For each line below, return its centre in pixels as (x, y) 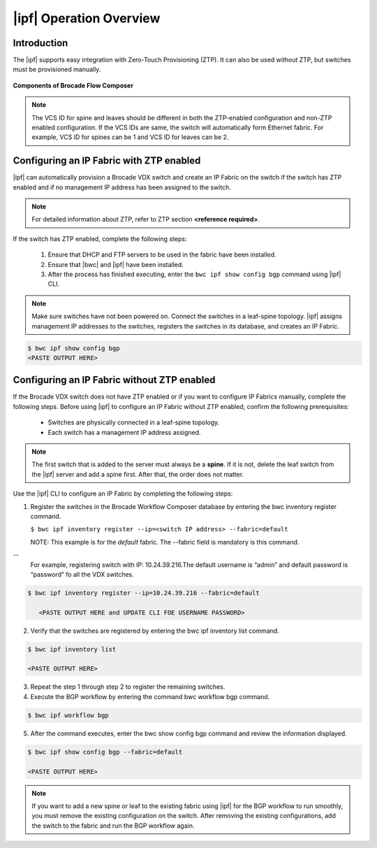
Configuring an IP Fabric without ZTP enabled (114, 380)
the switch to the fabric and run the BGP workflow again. (113, 826)
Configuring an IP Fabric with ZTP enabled (107, 161)
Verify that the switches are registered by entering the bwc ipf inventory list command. (155, 631)
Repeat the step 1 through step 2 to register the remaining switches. (128, 687)
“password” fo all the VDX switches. (82, 574)
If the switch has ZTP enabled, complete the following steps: (100, 238)
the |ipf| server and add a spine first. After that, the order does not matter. (138, 474)
